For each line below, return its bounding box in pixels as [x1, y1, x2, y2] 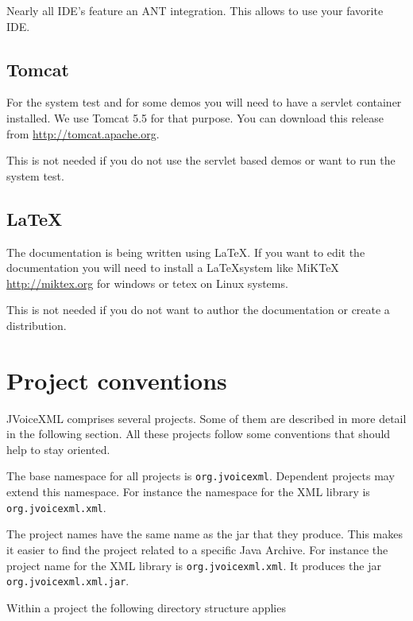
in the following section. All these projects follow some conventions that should [6, 425, 391, 442]
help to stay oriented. [6, 441, 110, 457]
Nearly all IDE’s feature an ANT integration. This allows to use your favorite [6, 2, 384, 18]
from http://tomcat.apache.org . [6, 125, 160, 142]
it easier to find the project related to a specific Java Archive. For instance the [6, 541, 388, 557]
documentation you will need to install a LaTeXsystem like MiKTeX [6, 259, 339, 276]
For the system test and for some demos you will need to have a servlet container [6, 94, 402, 111]
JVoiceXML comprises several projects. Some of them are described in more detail [6, 409, 407, 426]
